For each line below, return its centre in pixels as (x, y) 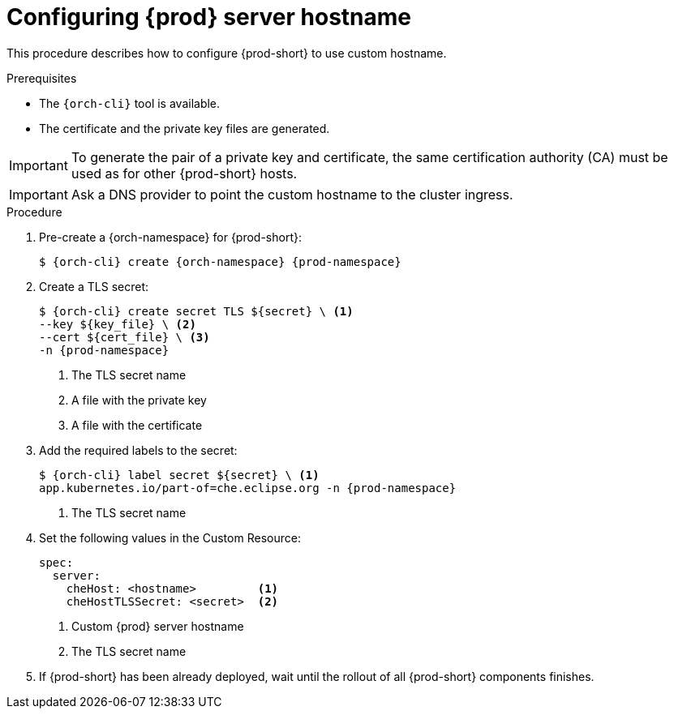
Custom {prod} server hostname (158, 626)
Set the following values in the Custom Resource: (170, 537)
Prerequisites (42, 78)
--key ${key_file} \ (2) (118, 324)
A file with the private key (139, 400)
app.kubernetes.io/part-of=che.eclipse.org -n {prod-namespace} (248, 488)
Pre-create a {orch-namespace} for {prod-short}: (170, 237)
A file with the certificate (137, 425)
